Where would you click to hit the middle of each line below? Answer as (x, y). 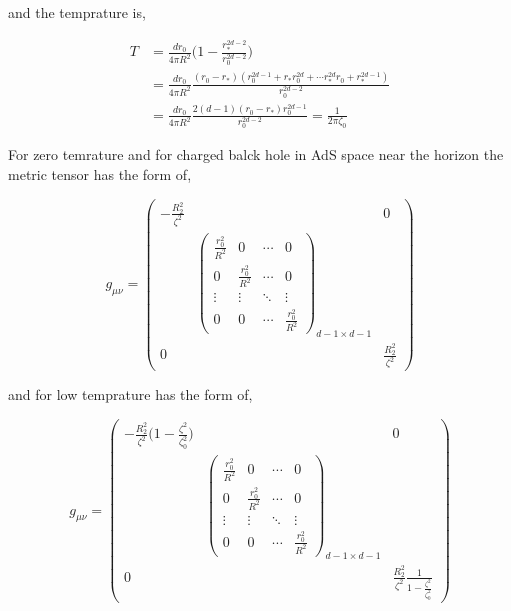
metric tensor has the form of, (100, 174)
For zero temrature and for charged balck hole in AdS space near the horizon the (256, 154)
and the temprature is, (77, 12)
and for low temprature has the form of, (130, 394)
